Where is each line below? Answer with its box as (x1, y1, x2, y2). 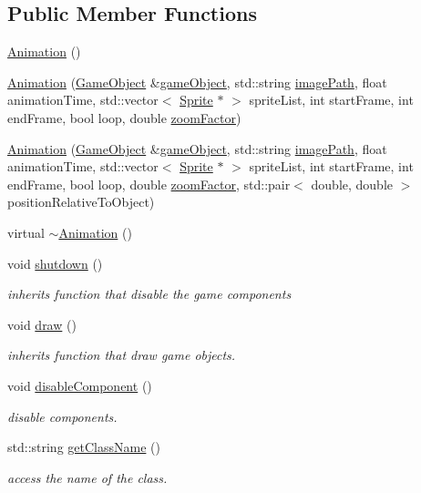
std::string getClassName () (7, 437, 160, 457)
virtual (7, 222, 45, 241)
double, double (311, 174, 394, 193)
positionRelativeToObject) (7, 192, 155, 211)
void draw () (7, 314, 77, 334)
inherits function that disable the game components (7, 284, 292, 303)
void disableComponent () (7, 375, 152, 395)
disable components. (7, 406, 118, 426)
